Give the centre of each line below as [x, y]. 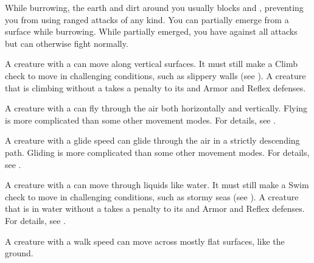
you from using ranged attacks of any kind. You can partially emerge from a [147, 19]
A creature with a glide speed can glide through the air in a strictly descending [152, 140]
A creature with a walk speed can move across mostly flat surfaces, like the [145, 241]
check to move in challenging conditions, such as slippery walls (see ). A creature [155, 75]
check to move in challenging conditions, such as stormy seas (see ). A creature [152, 196]
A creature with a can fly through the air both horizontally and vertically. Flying [156, 108]
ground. [19, 253]
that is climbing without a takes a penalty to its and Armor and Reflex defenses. [155, 87]
